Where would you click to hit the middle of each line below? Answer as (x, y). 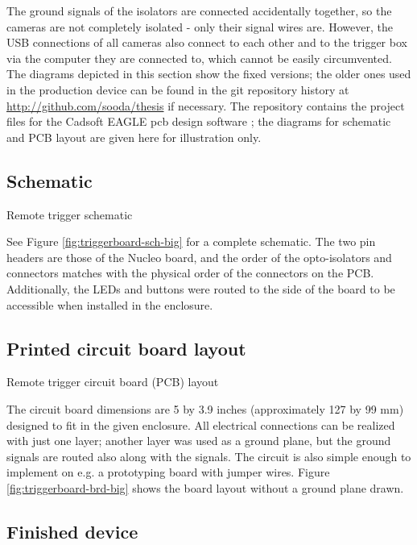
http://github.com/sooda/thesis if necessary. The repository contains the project (206, 105)
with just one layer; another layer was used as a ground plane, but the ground (199, 441)
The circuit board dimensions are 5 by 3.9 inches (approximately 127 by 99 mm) (205, 408)
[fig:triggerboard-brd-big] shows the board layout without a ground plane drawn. (205, 487)
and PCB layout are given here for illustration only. (134, 137)
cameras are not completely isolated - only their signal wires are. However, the (200, 26)
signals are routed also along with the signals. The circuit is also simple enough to (209, 456)
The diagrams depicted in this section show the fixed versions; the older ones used (209, 74)
